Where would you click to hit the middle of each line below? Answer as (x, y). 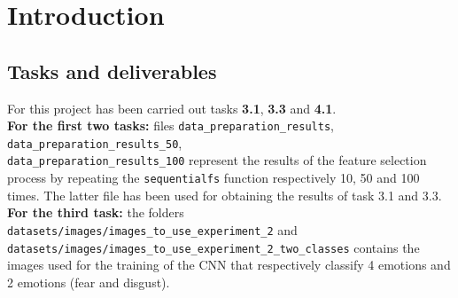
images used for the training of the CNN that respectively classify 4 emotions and (229, 265)
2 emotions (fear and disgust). (89, 282)
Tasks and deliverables (112, 71)
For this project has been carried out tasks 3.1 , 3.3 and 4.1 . (172, 108)
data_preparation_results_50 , (95, 142)
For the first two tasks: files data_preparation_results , (171, 125)
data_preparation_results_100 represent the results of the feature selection (217, 160)
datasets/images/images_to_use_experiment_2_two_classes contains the (213, 247)
